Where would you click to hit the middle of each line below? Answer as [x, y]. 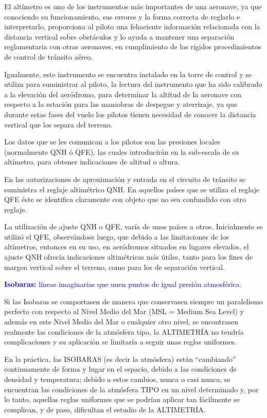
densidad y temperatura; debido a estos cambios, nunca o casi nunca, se [117, 379]
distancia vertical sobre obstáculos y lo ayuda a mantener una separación [119, 36]
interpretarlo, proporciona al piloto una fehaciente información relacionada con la [132, 26]
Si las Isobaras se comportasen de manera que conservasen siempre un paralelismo [133, 301]
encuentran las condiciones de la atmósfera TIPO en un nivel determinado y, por [131, 389]
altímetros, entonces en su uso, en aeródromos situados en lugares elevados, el [127, 247]
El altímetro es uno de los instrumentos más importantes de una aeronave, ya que [133, 6]
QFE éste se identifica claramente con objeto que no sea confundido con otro [125, 199]
